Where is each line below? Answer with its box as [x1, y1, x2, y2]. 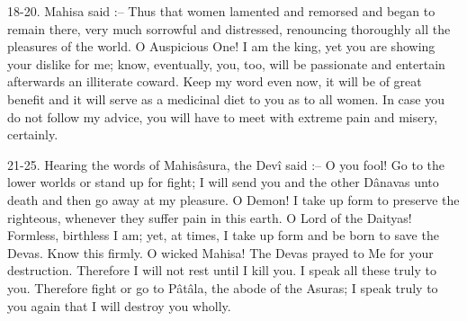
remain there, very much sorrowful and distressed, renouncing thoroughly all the [7, 19, 451, 38]
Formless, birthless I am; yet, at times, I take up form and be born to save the [7, 226, 439, 245]
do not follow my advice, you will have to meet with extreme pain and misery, [7, 107, 438, 126]
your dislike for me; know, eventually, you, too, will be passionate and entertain [7, 54, 445, 73]
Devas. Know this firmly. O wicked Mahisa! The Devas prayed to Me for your [7, 243, 434, 262]
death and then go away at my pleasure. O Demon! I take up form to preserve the [7, 190, 460, 209]
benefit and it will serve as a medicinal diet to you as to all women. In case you [7, 89, 445, 108]
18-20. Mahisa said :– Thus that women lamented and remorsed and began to [7, 2, 436, 20]
